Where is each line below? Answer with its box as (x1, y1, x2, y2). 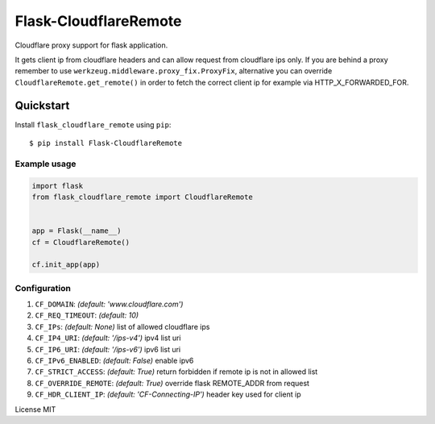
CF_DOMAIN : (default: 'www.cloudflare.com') (35, 299, 184, 310)
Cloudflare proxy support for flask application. (14, 40, 168, 50)
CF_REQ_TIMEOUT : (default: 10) (35, 310, 139, 320)
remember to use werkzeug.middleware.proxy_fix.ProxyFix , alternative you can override (14, 66, 333, 76)
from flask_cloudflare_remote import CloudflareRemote (31, 192, 253, 202)
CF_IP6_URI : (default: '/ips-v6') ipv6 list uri (35, 344, 181, 354)
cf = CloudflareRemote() (31, 238, 130, 247)
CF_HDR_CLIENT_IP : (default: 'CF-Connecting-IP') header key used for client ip (35, 389, 301, 399)
